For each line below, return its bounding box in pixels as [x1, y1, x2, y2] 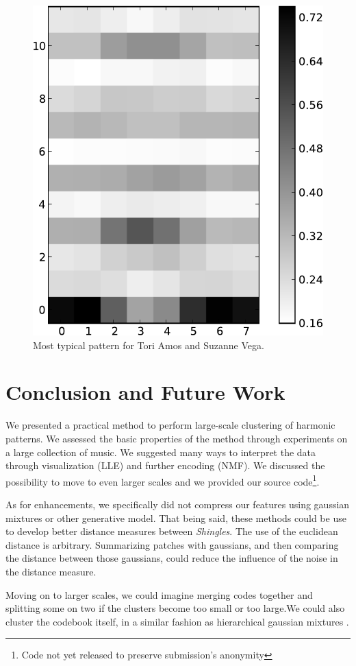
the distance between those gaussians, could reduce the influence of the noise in [5, 551, 338, 565]
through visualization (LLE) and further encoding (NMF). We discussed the [5, 458, 325, 473]
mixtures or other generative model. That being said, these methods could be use [5, 510, 346, 525]
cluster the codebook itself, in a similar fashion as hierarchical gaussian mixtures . [5, 614, 349, 628]
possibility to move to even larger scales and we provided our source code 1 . [5, 472, 320, 488]
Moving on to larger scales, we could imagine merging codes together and [5, 587, 313, 602]
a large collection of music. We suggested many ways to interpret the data [5, 444, 316, 459]
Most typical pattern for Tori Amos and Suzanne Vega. [33, 337, 264, 352]
